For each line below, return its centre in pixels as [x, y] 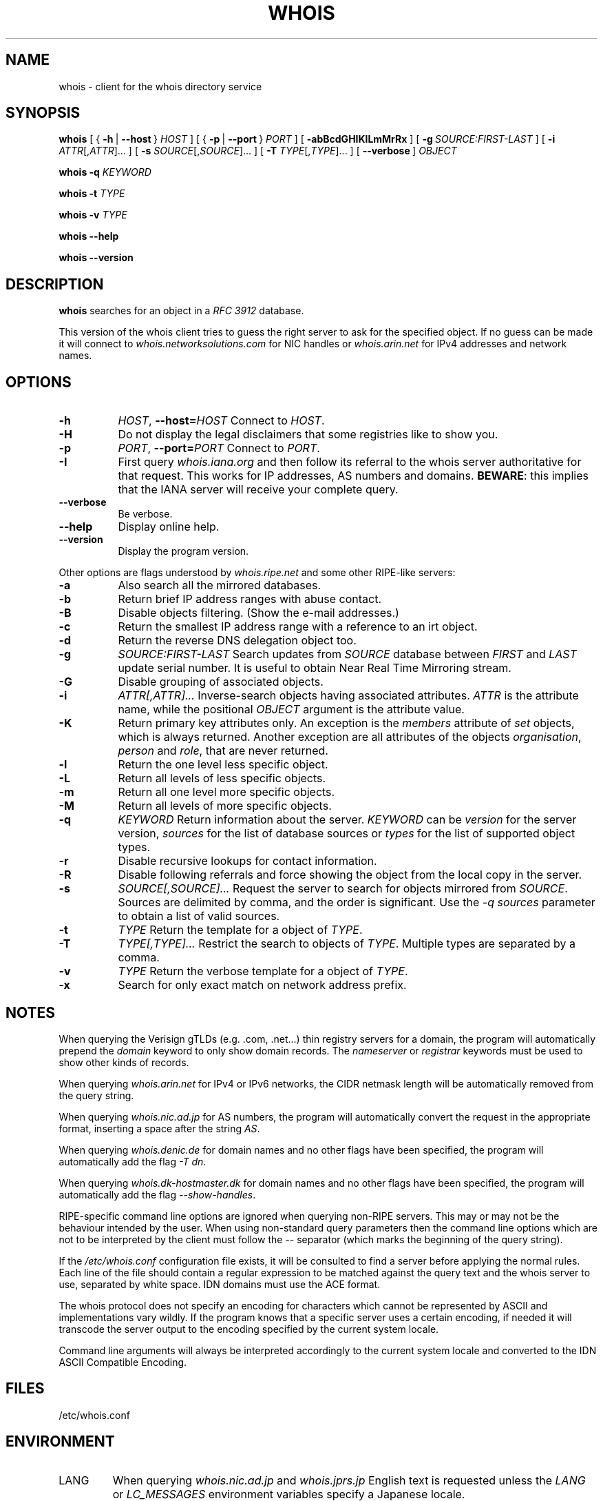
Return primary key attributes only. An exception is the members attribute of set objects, [346, 723]
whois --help [89, 236]
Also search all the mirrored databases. [220, 585]
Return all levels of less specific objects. [222, 778]
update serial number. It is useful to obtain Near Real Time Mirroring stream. [315, 668]
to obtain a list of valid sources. [199, 916]
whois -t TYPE [92, 194]
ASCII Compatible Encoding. [123, 1362]
